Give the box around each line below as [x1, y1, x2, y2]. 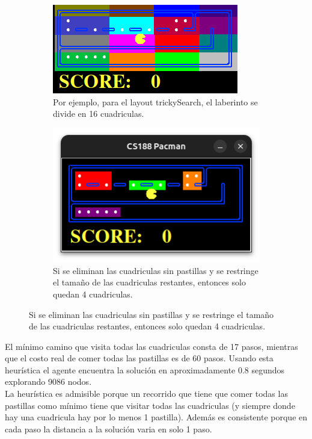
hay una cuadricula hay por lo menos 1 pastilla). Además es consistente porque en [5, 411, 308, 423]
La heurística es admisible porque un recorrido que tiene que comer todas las [5, 387, 288, 400]
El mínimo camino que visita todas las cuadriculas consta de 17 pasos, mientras [5, 340, 298, 352]
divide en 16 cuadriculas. [53, 107, 144, 120]
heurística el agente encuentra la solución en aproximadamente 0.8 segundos [5, 363, 285, 376]
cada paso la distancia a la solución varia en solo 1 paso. [5, 422, 212, 435]
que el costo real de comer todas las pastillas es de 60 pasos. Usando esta [5, 352, 274, 364]
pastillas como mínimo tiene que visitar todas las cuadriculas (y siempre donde [5, 399, 295, 411]
